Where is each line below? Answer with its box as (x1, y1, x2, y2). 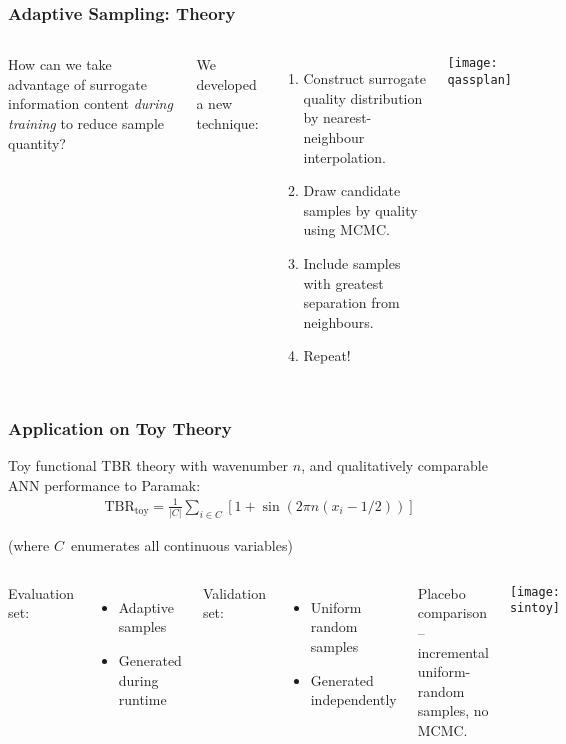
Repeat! (303, 345, 351, 366)
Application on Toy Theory (8, 415, 232, 440)
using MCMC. (303, 219, 390, 240)
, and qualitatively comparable (301, 455, 488, 476)
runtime (118, 689, 167, 710)
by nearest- (303, 107, 372, 128)
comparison (417, 602, 488, 623)
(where (8, 535, 50, 556)
